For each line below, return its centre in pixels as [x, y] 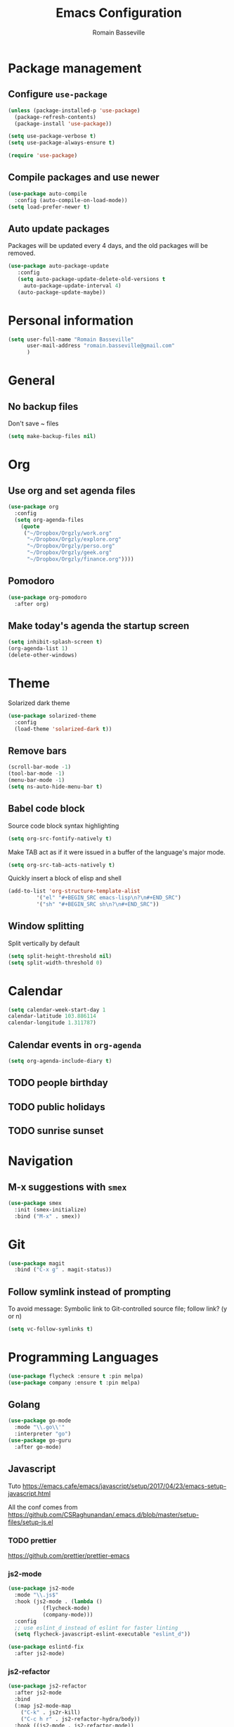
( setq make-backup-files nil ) [52, 437]
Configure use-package [58, 94]
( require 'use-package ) [43, 156]
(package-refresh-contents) [56, 117]
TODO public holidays [57, 1107]
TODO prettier [32, 1540]
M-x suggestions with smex [67, 1187]
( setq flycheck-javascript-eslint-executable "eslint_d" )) [103, 1634]
